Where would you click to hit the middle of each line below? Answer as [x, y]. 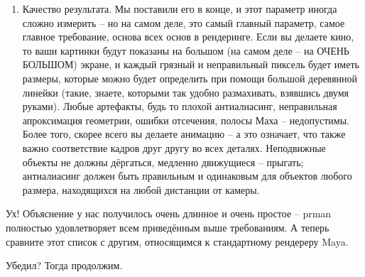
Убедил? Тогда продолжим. [64, 265]
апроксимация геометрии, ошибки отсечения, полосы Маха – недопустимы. [186, 120]
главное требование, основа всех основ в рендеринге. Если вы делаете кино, [188, 37]
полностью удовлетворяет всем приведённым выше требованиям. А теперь [168, 227]
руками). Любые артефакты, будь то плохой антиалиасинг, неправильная [180, 106]
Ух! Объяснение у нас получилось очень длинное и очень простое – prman [169, 213]
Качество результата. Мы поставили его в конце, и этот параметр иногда [180, 9]
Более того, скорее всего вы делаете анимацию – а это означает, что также [184, 134]
